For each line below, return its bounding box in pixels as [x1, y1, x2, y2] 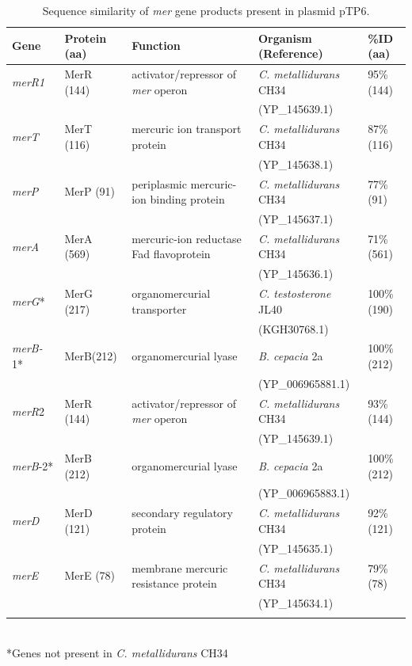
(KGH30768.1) [257, 320, 329, 337]
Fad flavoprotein [132, 245, 211, 262]
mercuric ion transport [132, 120, 242, 137]
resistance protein [132, 575, 217, 592]
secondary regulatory [132, 504, 233, 521]
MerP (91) [64, 183, 116, 200]
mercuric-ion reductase [132, 230, 242, 246]
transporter [132, 300, 187, 317]
